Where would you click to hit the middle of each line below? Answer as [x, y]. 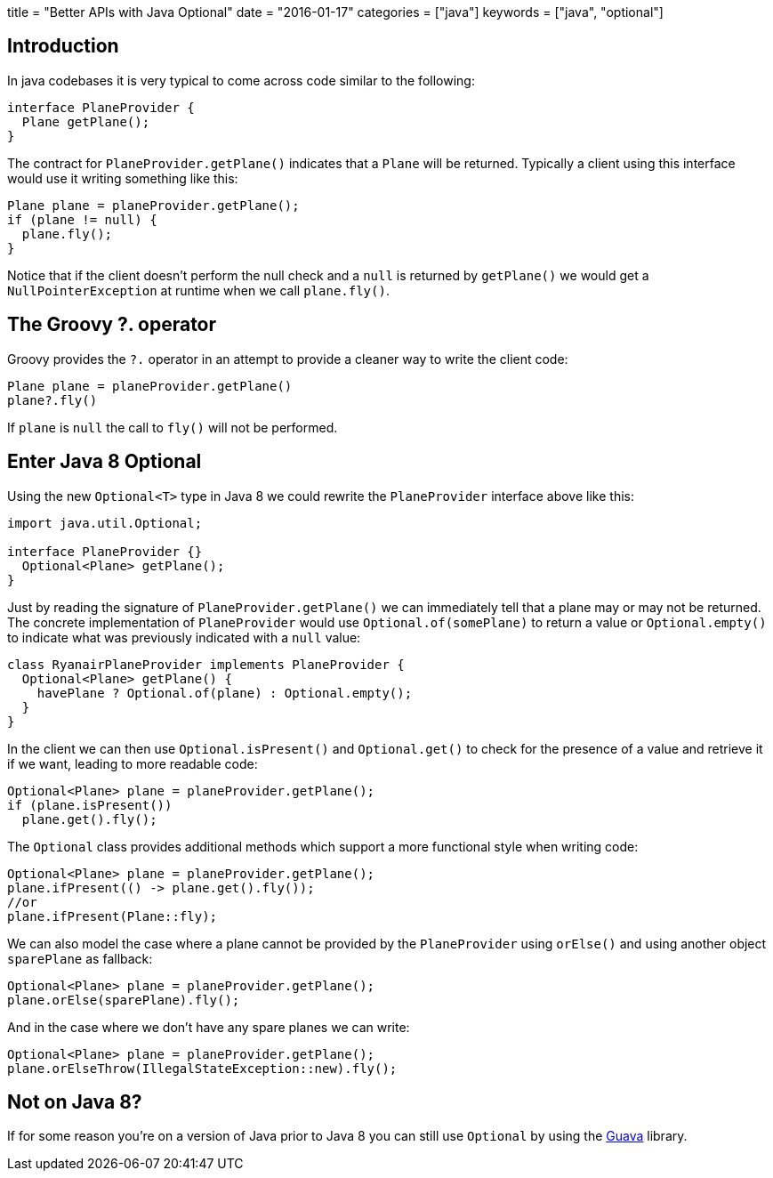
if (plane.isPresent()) [90, 805]
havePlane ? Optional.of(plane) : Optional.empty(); [225, 693]
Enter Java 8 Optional [105, 462]
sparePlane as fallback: [80, 958]
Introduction [63, 46]
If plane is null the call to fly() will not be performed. [173, 427]
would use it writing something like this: [123, 178]
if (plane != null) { [82, 219]
